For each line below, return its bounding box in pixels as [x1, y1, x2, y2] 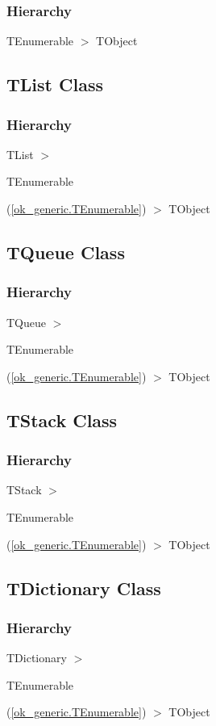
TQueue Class [6, 239, 125, 264]
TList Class [6, 72, 103, 97]
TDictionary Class [6, 575, 161, 600]
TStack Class [6, 407, 118, 432]
